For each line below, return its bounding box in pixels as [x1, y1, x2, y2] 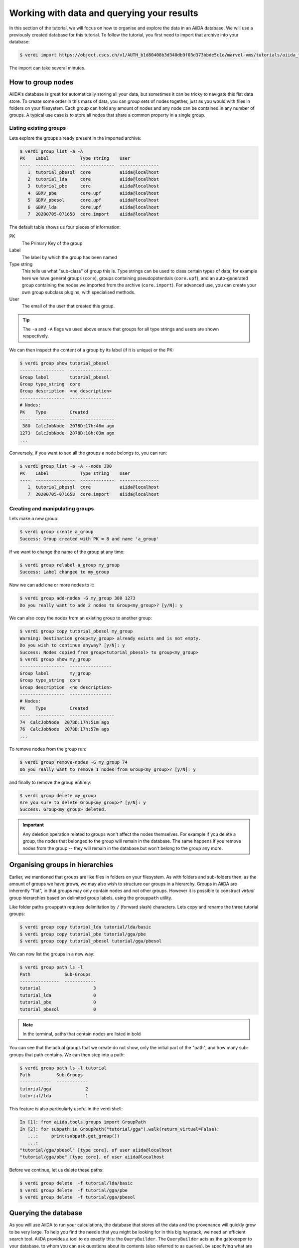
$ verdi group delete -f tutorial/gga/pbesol [19, 1194, 136, 1200]
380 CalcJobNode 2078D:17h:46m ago [22, 423, 115, 429]
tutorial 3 [19, 985, 97, 991]
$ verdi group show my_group [19, 656, 91, 662]
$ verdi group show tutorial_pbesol [19, 360, 110, 366]
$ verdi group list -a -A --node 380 [19, 463, 112, 469]
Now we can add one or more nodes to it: [9, 582, 95, 588]
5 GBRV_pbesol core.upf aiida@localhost [27, 197, 159, 203]
